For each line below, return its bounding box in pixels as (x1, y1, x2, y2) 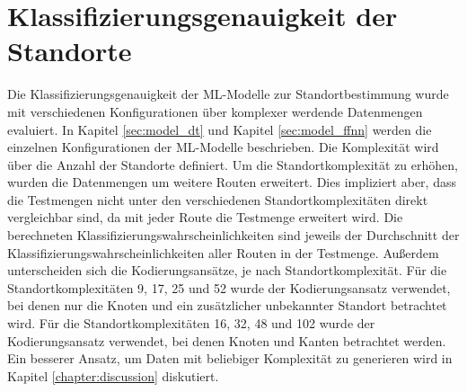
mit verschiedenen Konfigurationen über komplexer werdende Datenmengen (7, 102, 423, 120)
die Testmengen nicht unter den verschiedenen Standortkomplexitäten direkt (7, 190, 428, 209)
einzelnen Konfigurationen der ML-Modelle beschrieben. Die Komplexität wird (7, 138, 439, 156)
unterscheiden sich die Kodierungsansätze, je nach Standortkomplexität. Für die (7, 261, 447, 280)
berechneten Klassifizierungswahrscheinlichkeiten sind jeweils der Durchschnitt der (7, 226, 460, 245)
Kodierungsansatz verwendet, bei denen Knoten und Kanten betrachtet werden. (7, 331, 446, 350)
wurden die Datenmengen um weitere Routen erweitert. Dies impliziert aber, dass (7, 173, 456, 192)
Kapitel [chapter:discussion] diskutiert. (7, 366, 219, 385)
